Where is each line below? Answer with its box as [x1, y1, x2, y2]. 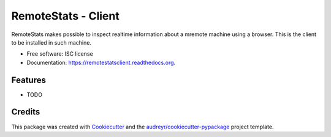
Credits [11, 107, 40, 117]
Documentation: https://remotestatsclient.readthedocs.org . [26, 59, 176, 66]
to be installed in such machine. [11, 39, 92, 46]
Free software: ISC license [26, 50, 93, 57]
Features [11, 75, 46, 85]
